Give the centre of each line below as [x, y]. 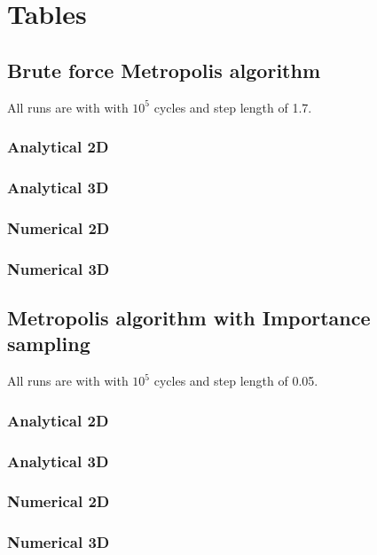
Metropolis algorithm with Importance [189, 317]
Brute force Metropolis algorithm [164, 70]
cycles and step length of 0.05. [236, 381]
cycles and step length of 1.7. [233, 107]
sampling [49, 344]
